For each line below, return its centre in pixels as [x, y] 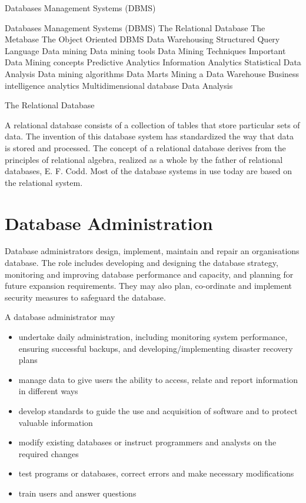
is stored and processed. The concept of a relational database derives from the [145, 147]
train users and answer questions [77, 493]
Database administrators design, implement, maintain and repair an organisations [152, 251]
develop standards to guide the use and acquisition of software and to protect [158, 410]
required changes [49, 453]
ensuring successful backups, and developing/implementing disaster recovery [156, 348]
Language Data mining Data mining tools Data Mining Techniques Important [145, 50]
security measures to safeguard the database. [85, 297]
